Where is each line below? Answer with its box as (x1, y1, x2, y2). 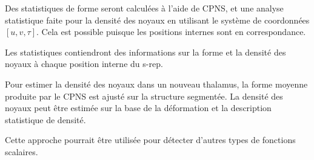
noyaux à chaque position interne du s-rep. (5, 57, 163, 70)
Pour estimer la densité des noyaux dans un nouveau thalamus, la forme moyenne (5, 77, 308, 90)
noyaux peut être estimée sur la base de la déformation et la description (5, 101, 272, 114)
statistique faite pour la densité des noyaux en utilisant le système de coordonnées (5, 13, 310, 26)
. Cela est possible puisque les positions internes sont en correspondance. (36, 25, 306, 38)
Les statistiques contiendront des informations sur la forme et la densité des (5, 45, 286, 58)
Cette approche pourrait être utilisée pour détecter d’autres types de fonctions (5, 133, 296, 146)
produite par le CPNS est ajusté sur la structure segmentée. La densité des (5, 89, 283, 102)
